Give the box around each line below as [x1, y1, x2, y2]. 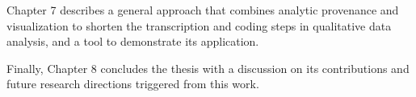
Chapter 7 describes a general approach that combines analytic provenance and [6, 2, 399, 18]
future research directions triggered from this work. [6, 75, 259, 92]
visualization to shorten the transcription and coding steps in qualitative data [6, 17, 392, 34]
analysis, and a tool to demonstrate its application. [6, 33, 259, 50]
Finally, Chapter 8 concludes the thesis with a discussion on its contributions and [6, 59, 410, 76]
